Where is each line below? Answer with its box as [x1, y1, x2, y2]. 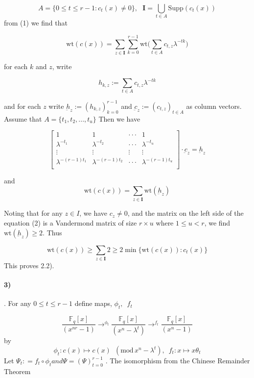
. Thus [43, 227, 62, 237]
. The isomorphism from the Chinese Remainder [105, 355, 250, 365]
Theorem [4, 366, 31, 376]
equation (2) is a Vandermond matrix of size [4, 217, 137, 227]
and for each [4, 101, 41, 111]
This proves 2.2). [4, 260, 54, 270]
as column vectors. [186, 101, 242, 111]
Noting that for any [4, 208, 63, 218]
